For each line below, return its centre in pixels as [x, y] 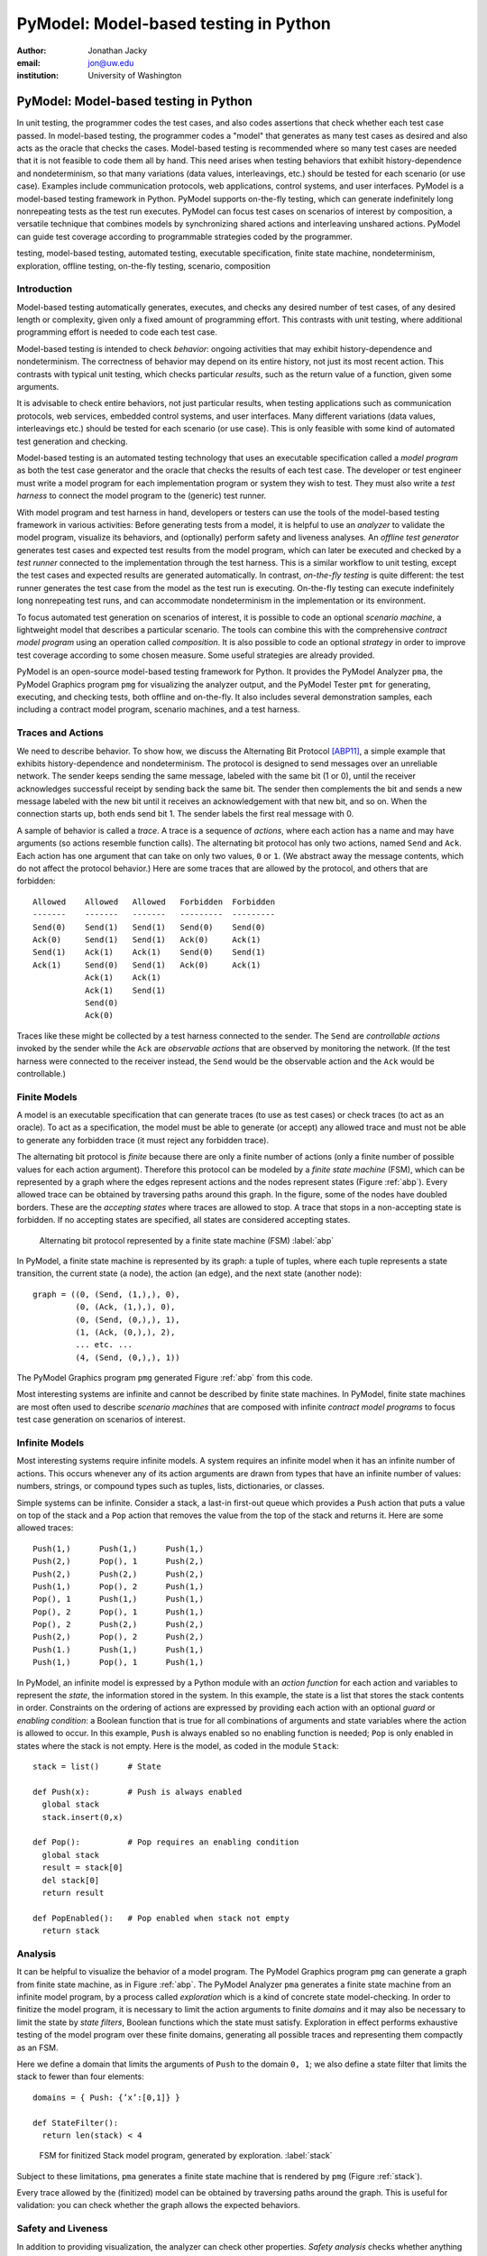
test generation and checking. [72, 441]
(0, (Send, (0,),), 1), [128, 1319]
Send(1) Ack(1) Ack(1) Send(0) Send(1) [149, 952]
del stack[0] [71, 1880]
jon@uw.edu [111, 62]
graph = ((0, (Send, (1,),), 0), [106, 1294]
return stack [71, 1931]
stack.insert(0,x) [83, 1817]
